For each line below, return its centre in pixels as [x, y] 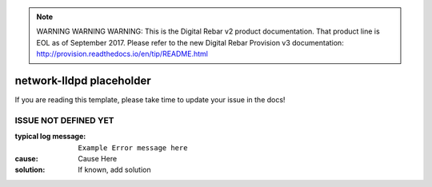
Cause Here [98, 159]
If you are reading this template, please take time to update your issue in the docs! [150, 100]
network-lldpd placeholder [83, 80]
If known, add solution [114, 170]
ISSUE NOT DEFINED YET [65, 120]
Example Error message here [133, 147]
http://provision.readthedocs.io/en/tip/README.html [122, 54]
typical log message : [50, 137]
